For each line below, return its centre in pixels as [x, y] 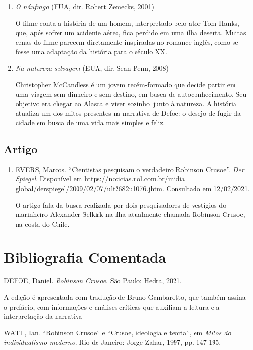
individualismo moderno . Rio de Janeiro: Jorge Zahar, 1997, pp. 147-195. [113, 342]
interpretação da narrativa [43, 316]
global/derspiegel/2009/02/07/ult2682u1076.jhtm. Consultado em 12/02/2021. [132, 188]
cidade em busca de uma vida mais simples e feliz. [90, 122]
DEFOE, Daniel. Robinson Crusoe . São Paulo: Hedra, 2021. [93, 281]
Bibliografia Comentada [85, 257]
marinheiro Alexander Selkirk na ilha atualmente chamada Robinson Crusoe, [130, 214]
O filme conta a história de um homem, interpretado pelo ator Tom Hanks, [127, 23]
